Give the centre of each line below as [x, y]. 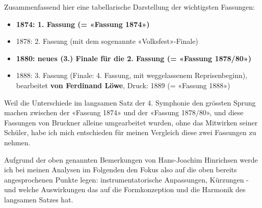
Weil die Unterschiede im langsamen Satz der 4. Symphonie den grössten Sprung [130, 102]
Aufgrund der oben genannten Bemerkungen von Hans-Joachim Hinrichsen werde [131, 159]
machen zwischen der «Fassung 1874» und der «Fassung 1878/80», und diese [124, 112]
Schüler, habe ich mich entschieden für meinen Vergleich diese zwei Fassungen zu [130, 132]
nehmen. [17, 142]
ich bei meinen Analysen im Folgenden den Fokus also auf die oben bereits [121, 170]
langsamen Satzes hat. [39, 199]
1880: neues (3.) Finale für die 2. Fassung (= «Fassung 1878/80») [134, 58]
